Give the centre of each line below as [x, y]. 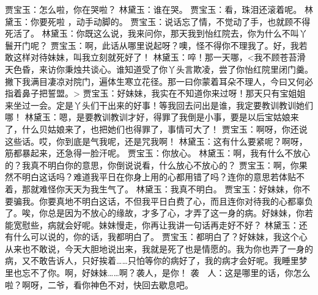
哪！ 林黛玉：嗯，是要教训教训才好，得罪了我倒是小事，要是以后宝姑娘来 [152, 117]
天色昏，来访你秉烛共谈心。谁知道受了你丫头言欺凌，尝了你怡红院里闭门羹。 [159, 69]
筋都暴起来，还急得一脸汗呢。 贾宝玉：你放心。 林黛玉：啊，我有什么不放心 [158, 153]
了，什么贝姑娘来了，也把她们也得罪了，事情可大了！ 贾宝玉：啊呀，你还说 [156, 129]
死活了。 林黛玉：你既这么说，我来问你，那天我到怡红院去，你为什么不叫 [152, 33]
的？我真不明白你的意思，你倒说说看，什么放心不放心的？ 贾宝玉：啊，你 [152, 165]
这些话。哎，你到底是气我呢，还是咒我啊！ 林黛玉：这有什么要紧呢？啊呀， [156, 141]
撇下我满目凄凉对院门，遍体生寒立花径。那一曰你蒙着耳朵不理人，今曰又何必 [159, 81]
